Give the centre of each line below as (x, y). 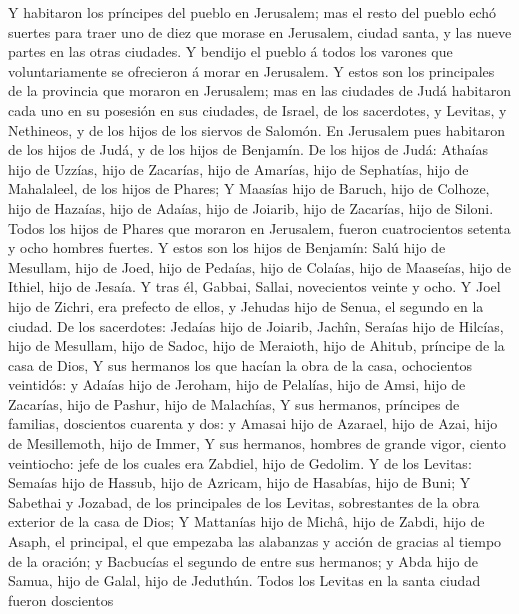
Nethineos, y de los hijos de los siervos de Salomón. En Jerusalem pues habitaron (256, 129)
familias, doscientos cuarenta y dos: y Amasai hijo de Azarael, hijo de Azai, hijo (253, 423)
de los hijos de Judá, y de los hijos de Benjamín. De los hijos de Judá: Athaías (248, 149)
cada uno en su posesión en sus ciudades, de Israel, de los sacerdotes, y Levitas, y (257, 109)
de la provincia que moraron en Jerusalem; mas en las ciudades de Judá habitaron (259, 90)
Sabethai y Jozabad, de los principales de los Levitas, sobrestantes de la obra (244, 501)
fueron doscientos (61, 599)
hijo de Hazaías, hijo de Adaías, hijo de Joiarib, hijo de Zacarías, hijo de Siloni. (251, 207)
